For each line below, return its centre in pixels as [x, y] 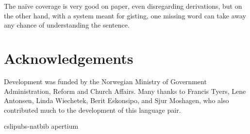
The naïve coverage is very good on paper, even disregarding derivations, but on [123, 6]
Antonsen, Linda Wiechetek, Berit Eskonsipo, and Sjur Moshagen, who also [117, 100]
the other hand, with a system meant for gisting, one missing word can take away [125, 15]
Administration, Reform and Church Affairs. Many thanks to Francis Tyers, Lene [125, 91]
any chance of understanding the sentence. [67, 25]
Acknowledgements [69, 58]
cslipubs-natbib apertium [41, 126]
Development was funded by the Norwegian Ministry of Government [105, 81]
